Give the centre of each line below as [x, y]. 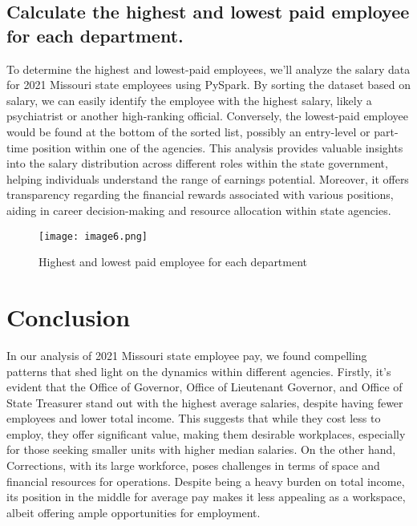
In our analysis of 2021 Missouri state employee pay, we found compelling [187, 355]
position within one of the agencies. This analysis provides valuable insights [217, 147]
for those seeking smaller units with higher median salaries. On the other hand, [201, 449]
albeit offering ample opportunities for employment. [134, 512]
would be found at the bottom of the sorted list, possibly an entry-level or [188, 131]
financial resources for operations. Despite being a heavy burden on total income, [206, 481]
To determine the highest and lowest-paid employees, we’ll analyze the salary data [208, 69]
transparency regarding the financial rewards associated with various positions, [200, 194]
